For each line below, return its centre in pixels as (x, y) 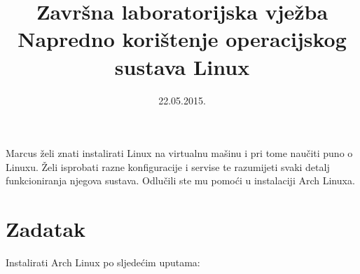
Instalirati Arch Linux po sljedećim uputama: (103, 262)
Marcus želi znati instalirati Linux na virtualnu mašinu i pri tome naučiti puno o (179, 153)
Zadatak (46, 229)
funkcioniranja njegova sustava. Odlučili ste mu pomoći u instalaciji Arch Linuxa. (180, 180)
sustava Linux (182, 66)
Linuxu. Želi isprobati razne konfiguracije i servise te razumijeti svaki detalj (168, 166)
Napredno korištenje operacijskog (182, 39)
